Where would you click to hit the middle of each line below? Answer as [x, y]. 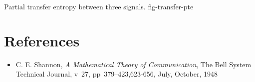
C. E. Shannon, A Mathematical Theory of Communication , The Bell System [133, 64]
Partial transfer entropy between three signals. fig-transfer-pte [99, 6]
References [42, 40]
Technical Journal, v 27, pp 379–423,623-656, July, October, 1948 [117, 74]
